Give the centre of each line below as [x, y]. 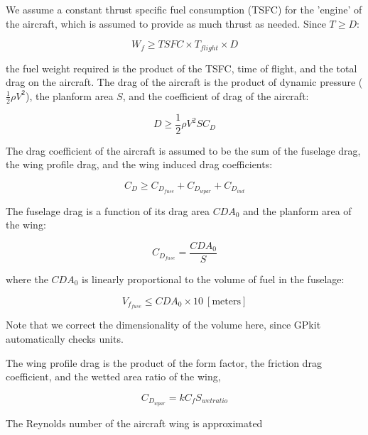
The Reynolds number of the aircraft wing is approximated [134, 423]
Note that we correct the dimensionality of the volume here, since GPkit [163, 325]
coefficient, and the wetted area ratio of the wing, [113, 376]
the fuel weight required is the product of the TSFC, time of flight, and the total [182, 68]
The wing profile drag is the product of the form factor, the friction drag [164, 362]
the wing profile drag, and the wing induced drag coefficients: [139, 164]
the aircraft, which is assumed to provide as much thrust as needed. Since [166, 23]
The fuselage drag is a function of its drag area [108, 210]
